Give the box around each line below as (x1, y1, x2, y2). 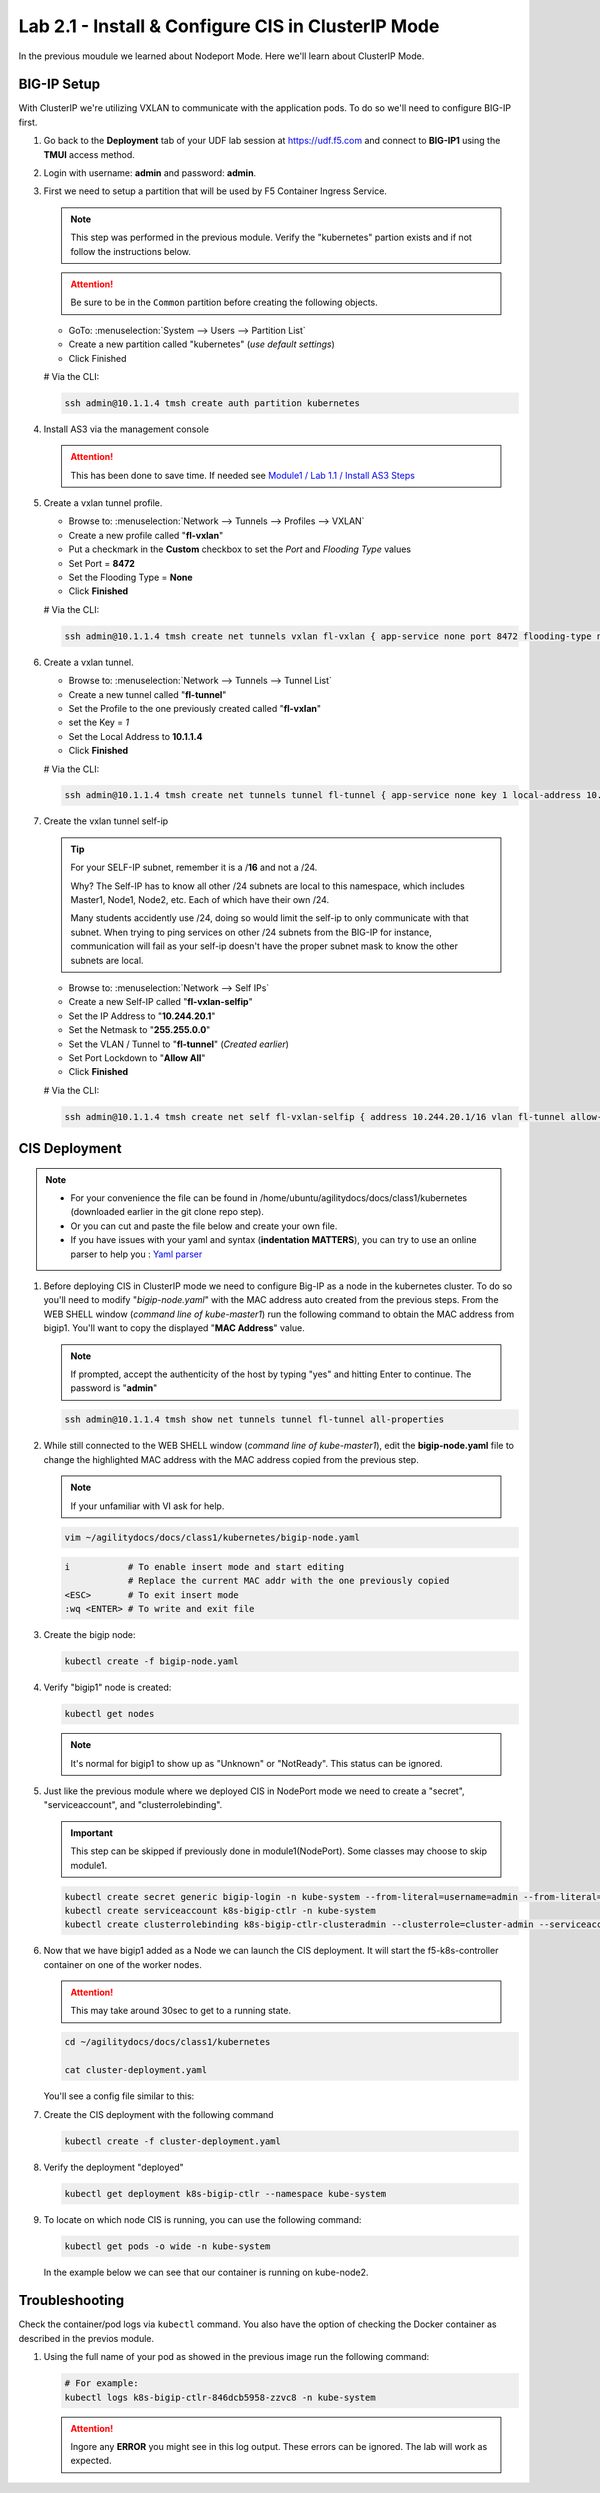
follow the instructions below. (70, 245, 192, 257)
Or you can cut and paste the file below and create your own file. (70, 1220, 338, 1232)
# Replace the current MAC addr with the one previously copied (127, 1575, 450, 1587)
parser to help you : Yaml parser (70, 1248, 203, 1260)
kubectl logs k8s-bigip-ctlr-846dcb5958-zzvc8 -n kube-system (64, 2391, 376, 2403)
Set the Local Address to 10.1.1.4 (68, 730, 203, 742)
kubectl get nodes (64, 1708, 155, 1720)
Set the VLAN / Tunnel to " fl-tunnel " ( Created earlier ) (68, 1038, 290, 1050)
